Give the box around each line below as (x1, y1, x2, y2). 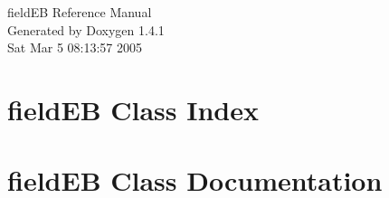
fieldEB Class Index (7, 90, 260, 127)
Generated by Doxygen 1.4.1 (7, 20, 165, 39)
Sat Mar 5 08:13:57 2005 (7, 38, 142, 57)
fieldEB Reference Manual (7, 3, 152, 21)
